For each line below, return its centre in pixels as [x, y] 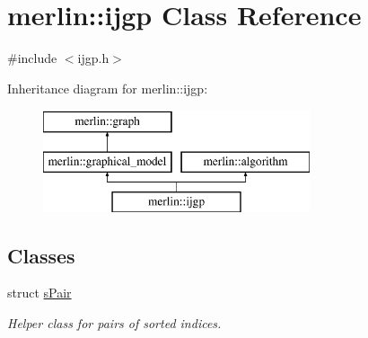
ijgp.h [93, 58]
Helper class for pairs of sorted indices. [114, 323]
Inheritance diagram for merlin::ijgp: [108, 88]
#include [32, 58]
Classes [41, 255]
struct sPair [39, 293]
